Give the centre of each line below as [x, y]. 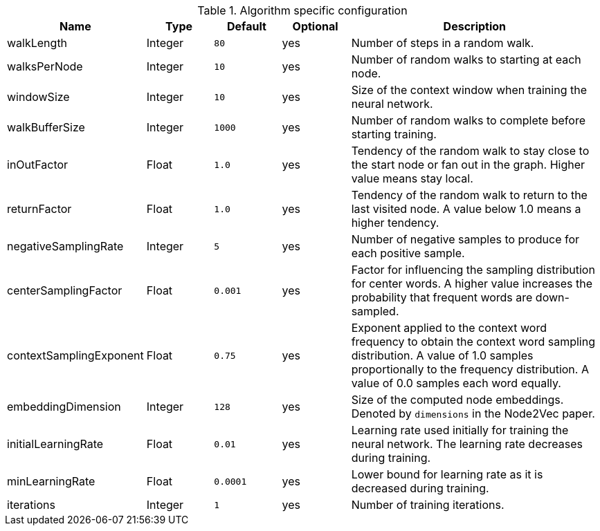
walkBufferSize [46, 127]
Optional [315, 26]
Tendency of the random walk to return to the [469, 195]
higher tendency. [395, 223]
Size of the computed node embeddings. [457, 400]
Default [247, 26]
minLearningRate [51, 481]
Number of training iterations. [428, 505]
